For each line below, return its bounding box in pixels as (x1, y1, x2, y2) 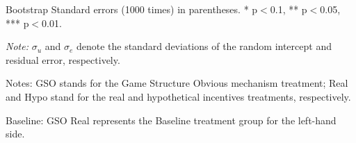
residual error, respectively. (6, 52, 120, 67)
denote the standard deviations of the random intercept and (76, 39, 332, 53)
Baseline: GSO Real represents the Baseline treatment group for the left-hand (6, 112, 337, 127)
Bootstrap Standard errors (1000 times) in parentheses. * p (6, 2, 258, 16)
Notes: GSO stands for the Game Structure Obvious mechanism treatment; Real (6, 76, 348, 90)
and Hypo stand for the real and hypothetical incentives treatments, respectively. (6, 89, 351, 103)
